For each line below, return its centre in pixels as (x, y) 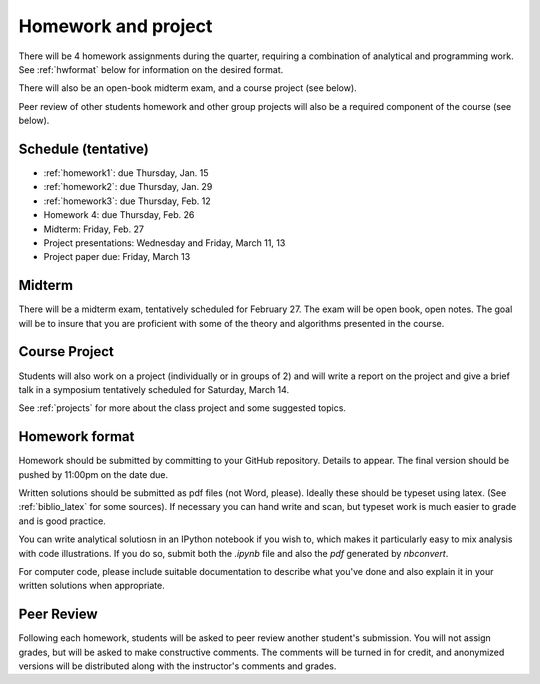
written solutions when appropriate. (91, 586)
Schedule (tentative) (83, 148)
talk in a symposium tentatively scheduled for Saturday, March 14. (154, 389)
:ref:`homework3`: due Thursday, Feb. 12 (127, 201)
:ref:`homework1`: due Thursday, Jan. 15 (126, 173)
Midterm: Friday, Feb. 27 (94, 229)
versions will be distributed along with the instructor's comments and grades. (177, 666)
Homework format (76, 436)
